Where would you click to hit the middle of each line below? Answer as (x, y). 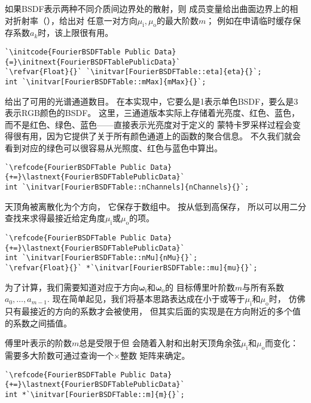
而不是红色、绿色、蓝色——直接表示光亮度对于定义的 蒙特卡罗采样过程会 (149, 124)
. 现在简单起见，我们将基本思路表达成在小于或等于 (146, 299)
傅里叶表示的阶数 (38, 343)
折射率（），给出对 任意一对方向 (75, 20)
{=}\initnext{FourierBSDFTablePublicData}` (93, 62)
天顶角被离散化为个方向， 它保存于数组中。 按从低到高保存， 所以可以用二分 (155, 206)
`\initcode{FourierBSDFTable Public (78, 52)
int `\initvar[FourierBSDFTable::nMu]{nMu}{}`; (101, 258)
